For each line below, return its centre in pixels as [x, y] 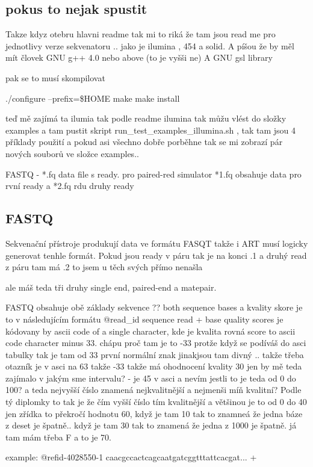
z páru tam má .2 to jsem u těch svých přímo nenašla [104, 267]
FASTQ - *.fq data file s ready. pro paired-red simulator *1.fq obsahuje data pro [153, 174]
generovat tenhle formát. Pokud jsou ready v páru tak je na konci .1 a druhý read [156, 255]
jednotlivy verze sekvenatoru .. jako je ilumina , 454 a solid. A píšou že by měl [150, 45]
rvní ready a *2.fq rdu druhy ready [70, 186]
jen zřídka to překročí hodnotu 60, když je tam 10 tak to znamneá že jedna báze [154, 413]
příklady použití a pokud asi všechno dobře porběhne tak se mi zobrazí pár [144, 142]
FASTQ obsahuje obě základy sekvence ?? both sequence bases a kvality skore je [154, 307]
